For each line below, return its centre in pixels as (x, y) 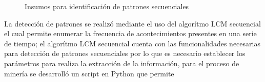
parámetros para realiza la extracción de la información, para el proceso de (122, 63)
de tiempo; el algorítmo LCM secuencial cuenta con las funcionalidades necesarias (132, 43)
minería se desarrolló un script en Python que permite (89, 73)
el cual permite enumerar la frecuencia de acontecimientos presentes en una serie (130, 33)
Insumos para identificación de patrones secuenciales (107, 6)
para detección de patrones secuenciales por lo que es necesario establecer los (125, 53)
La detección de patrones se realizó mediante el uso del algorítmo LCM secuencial (132, 23)
